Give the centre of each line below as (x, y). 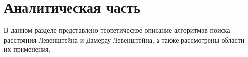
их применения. (27, 49)
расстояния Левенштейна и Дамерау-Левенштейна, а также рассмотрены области (124, 39)
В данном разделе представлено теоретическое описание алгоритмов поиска (117, 30)
